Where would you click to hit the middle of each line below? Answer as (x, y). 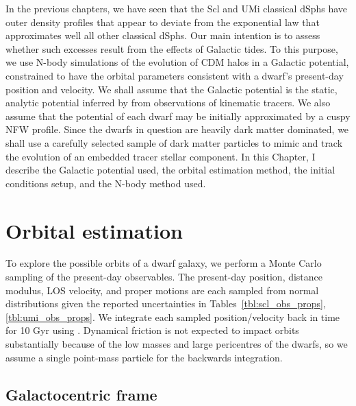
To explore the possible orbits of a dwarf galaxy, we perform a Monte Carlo (164, 263)
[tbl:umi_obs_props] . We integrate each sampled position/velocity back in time (173, 317)
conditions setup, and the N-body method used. (106, 183)
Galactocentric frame (81, 394)
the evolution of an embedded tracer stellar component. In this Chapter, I (161, 156)
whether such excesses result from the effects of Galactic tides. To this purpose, (172, 48)
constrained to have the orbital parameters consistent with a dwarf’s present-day (175, 75)
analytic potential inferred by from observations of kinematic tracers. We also (168, 103)
